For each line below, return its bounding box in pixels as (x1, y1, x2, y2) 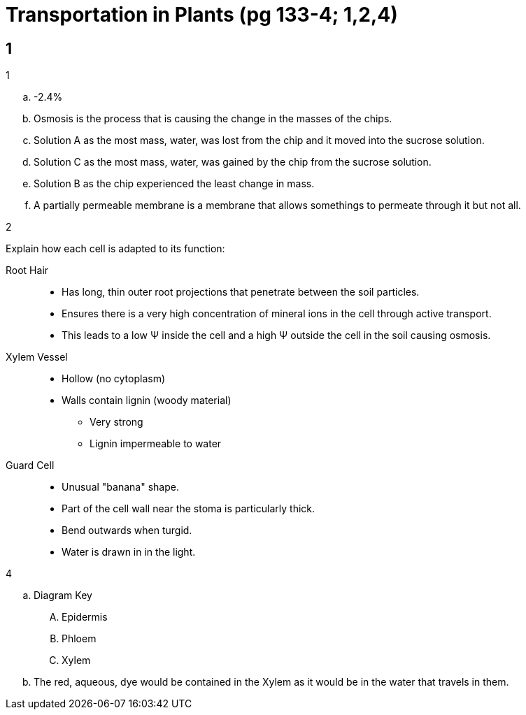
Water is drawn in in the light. (62, 546, 196, 558)
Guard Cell (6, 459, 55, 472)
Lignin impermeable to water (90, 438, 222, 450)
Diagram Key (34, 589, 92, 602)
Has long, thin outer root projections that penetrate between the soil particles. (62, 286, 420, 298)
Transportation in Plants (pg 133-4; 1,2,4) (6, 3, 398, 27)
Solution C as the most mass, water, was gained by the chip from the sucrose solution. (34, 156, 432, 168)
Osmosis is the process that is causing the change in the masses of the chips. (34, 113, 392, 125)
